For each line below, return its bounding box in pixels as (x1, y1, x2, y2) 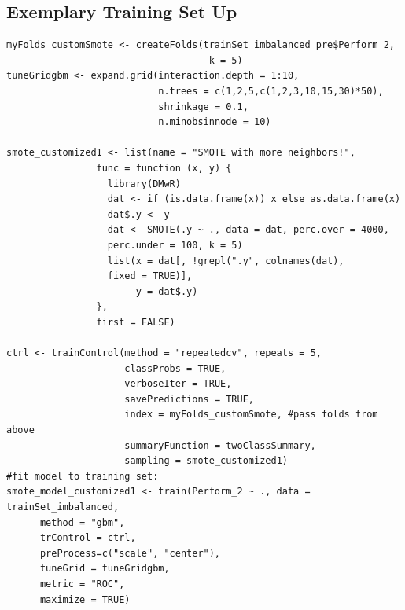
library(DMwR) (107, 178, 181, 189)
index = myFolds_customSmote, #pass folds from (124, 409, 378, 421)
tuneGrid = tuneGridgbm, (39, 563, 170, 575)
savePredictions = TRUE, (124, 393, 254, 405)
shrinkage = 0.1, (158, 101, 249, 112)
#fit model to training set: (6, 470, 159, 482)
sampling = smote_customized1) (124, 455, 288, 467)
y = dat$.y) (135, 285, 198, 297)
